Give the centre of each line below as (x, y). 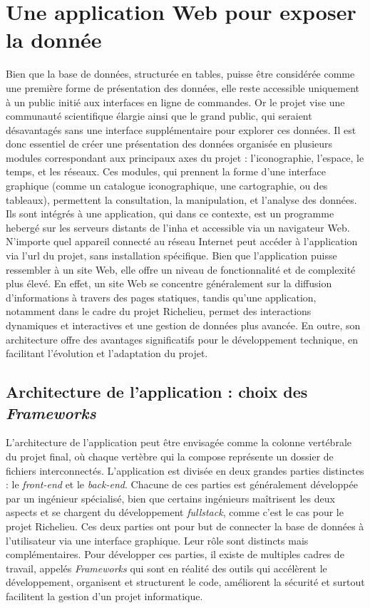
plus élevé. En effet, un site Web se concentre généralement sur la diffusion (169, 283)
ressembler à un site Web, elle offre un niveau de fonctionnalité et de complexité (181, 269)
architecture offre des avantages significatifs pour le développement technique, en (182, 339)
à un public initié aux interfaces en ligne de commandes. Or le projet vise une (175, 102)
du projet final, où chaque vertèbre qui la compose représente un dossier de (170, 456)
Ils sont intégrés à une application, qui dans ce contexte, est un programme (170, 213)
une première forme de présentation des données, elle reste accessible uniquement (183, 87)
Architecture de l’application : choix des (157, 392)
